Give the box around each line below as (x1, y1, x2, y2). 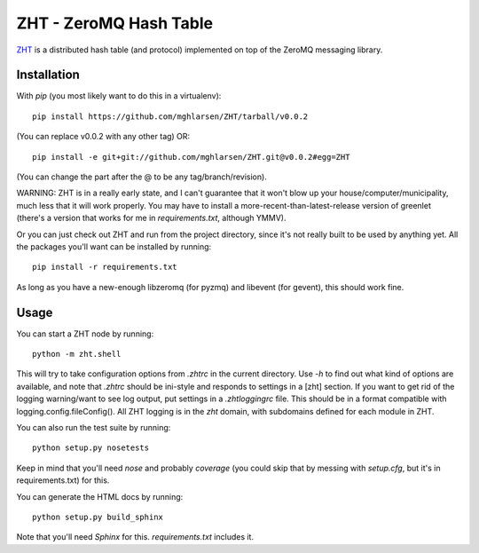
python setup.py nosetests (32, 443, 150, 453)
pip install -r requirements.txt (32, 262, 177, 273)
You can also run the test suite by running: (16, 423, 171, 432)
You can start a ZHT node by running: (16, 328, 154, 339)
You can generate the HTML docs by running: (16, 491, 184, 502)
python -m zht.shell (32, 349, 122, 359)
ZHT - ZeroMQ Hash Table (16, 13, 213, 33)
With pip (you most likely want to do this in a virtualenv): (16, 91, 222, 101)
